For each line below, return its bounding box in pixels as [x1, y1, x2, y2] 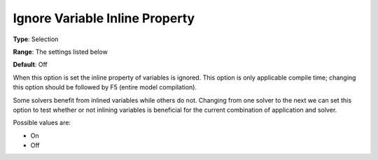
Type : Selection [13, 35, 59, 43]
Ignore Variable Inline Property [13, 10, 195, 26]
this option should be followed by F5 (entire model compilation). [13, 83, 197, 92]
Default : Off [13, 60, 48, 69]
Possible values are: [13, 119, 71, 127]
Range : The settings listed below [13, 48, 108, 56]
